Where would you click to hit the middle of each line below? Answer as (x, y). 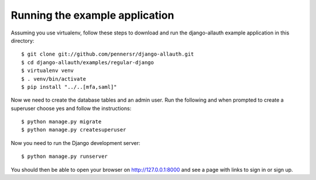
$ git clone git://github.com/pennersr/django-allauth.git (108, 54)
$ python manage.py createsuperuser (74, 130)
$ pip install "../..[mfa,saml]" (69, 87)
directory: (23, 40)
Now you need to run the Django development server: (75, 143)
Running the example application (92, 15)
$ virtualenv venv (48, 71)
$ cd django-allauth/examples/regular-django (88, 62)
